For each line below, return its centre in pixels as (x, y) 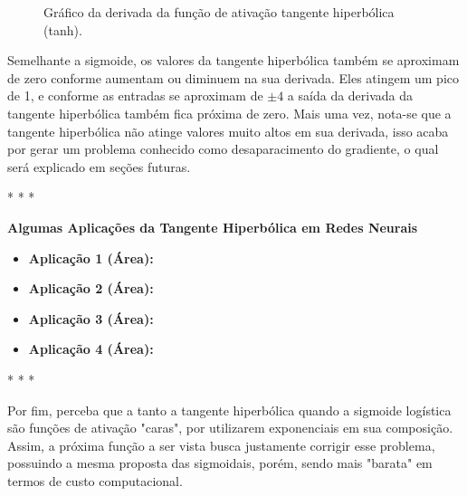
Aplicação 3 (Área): (91, 318)
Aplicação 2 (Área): (91, 288)
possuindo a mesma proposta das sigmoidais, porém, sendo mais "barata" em (220, 463)
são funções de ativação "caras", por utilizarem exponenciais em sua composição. (230, 428)
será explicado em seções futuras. (99, 166)
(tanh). (63, 29)
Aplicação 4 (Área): (91, 349)
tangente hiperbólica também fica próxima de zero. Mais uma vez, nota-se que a (229, 113)
